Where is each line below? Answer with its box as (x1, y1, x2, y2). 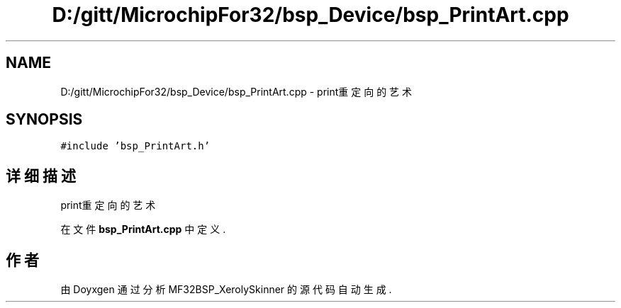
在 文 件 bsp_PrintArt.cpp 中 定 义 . (60, 223, 226, 236)
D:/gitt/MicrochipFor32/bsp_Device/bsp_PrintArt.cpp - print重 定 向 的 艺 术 (60, 85, 413, 98)
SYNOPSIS (6, 110, 83, 129)
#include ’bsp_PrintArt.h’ (60, 140, 211, 152)
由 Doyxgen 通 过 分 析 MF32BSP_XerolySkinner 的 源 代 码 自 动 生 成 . (60, 283, 392, 296)
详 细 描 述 (6, 166, 76, 185)
